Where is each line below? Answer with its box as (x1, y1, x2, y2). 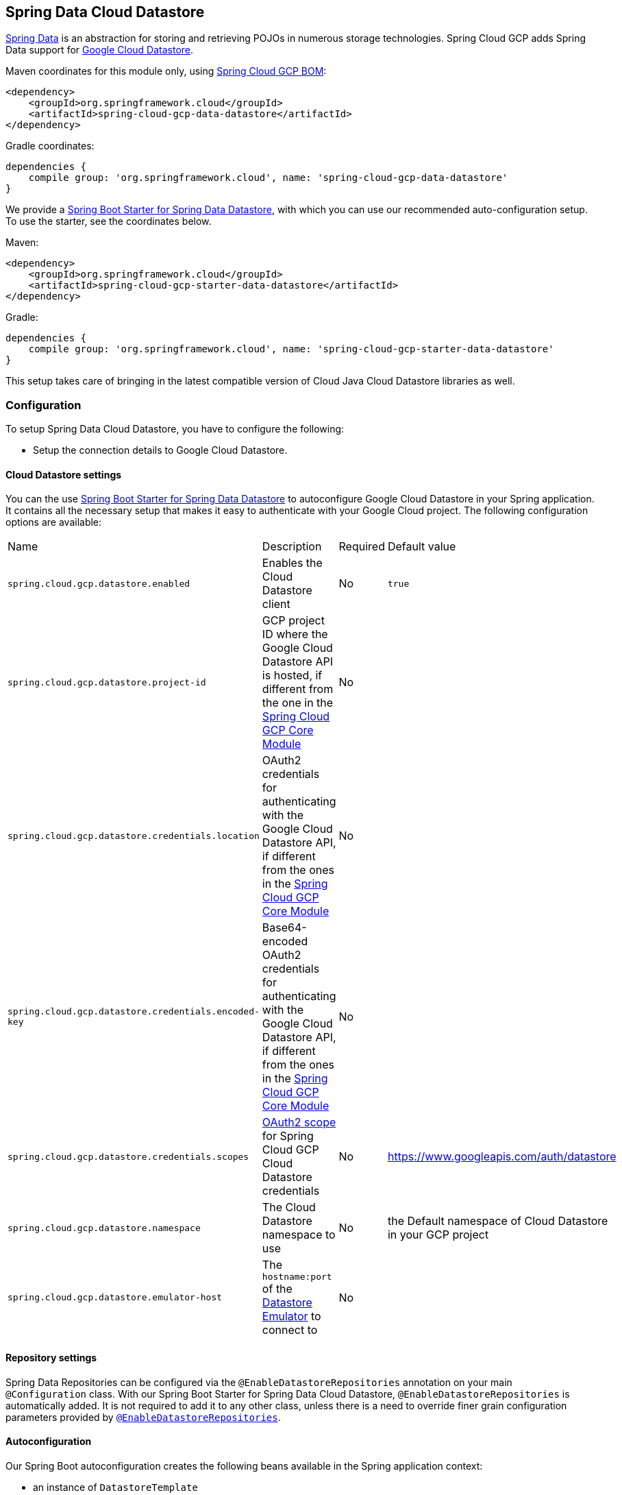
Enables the (262, 556, 323, 570)
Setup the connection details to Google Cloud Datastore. (33, 444, 288, 457)
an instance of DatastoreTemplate (33, 1481, 198, 1493)
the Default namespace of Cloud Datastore (387, 1214, 608, 1228)
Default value (387, 539, 456, 554)
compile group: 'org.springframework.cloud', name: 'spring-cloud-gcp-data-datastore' (28, 172, 508, 184)
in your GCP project (387, 1228, 489, 1242)
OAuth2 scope (262, 1115, 336, 1130)
